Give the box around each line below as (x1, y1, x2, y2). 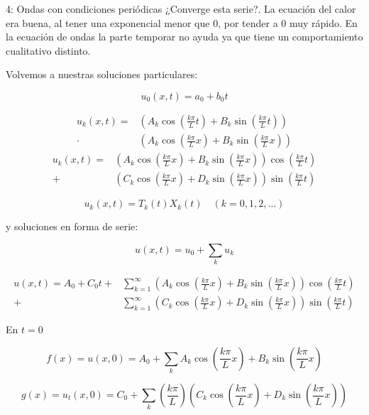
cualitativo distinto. (6, 43, 91, 58)
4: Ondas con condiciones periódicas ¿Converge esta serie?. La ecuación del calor (6, 1, 356, 16)
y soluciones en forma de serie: (6, 219, 138, 234)
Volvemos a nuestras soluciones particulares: (6, 67, 198, 82)
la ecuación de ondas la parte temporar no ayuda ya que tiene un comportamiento (6, 29, 363, 44)
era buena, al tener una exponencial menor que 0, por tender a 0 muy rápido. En (6, 15, 358, 30)
